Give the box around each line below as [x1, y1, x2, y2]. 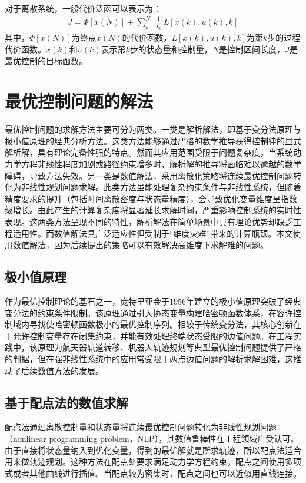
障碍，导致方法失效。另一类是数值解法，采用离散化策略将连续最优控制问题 [5, 169, 293, 181]
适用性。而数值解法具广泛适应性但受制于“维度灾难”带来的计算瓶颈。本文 [12, 227, 293, 239]
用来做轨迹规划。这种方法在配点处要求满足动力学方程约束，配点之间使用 [5, 455, 285, 468]
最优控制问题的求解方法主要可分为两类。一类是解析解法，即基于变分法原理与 [5, 123, 301, 135]
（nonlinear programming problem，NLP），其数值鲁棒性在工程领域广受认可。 [5, 432, 299, 444]
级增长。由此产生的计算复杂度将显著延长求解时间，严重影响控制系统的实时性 [5, 204, 301, 216]
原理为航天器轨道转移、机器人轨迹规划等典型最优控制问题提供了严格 [37, 341, 301, 353]
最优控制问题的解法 [5, 89, 154, 113]
